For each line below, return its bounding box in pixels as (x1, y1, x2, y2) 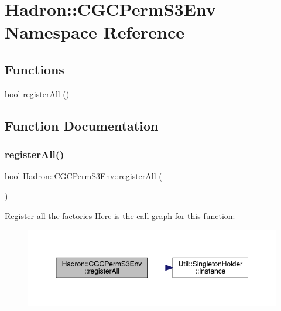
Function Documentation (5, 116, 159, 134)
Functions (5, 60, 64, 78)
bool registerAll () (5, 87, 70, 100)
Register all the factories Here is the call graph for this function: (5, 209, 235, 221)
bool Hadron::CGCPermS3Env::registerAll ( (5, 170, 162, 182)
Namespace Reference (5, 20, 184, 44)
